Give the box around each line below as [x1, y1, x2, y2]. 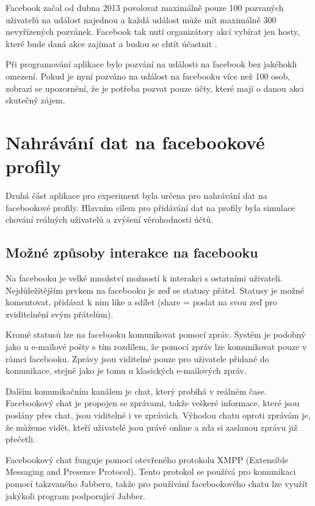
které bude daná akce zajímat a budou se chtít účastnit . [5, 37, 217, 50]
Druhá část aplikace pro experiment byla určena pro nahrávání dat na [5, 189, 267, 202]
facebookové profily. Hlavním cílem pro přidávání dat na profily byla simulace [5, 201, 295, 214]
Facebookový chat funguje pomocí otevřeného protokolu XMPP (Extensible [5, 453, 288, 466]
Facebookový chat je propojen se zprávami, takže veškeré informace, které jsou [5, 396, 300, 409]
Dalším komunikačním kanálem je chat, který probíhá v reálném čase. [5, 384, 267, 397]
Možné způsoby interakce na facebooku [5, 243, 258, 262]
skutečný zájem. [5, 94, 65, 106]
